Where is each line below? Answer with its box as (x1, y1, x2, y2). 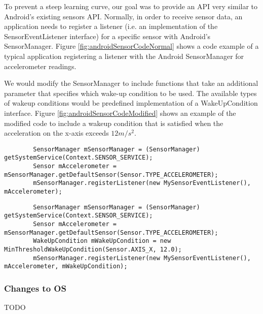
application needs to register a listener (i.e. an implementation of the (4, 21, 218, 32)
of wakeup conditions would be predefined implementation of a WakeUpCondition (4, 98, 258, 108)
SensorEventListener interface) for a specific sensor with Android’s (4, 30, 211, 41)
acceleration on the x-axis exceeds (4, 128, 109, 138)
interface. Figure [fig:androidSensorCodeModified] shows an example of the (4, 107, 236, 118)
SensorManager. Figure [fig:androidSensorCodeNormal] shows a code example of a (4, 41, 259, 51)
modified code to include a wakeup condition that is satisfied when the (4, 117, 223, 128)
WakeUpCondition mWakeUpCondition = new (33, 237, 171, 245)
